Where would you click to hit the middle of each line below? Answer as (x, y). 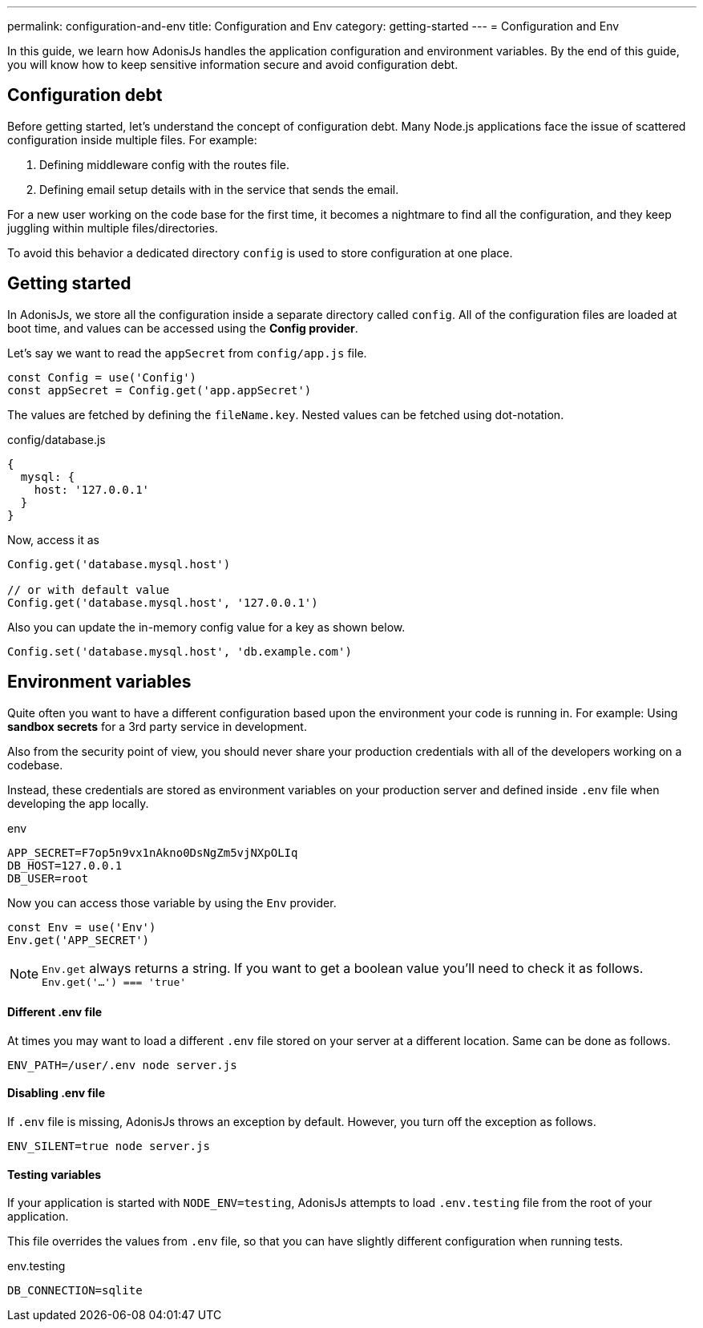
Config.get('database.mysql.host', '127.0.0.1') (163, 602)
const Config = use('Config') (102, 377)
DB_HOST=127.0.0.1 (65, 865)
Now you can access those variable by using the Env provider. (172, 902)
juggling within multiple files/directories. (113, 228)
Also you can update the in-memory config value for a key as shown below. (206, 627)
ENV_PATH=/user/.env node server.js (122, 1065)
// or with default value (89, 589)
